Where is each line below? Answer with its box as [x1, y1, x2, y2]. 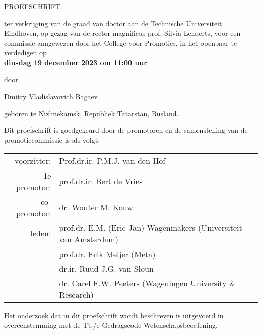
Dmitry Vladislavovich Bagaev [4, 91, 98, 102]
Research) [59, 288, 94, 300]
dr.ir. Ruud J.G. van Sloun [59, 262, 154, 274]
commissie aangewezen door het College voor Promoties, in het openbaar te [4, 37, 237, 48]
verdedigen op [4, 47, 47, 58]
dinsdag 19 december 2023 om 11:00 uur [4, 57, 147, 67]
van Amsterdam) [59, 233, 118, 245]
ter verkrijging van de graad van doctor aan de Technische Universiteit [4, 18, 222, 28]
